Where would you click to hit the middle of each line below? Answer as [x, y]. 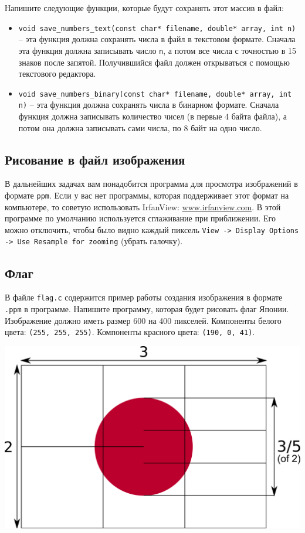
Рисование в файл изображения [95, 159]
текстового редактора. [57, 74]
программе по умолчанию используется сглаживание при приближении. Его [140, 218]
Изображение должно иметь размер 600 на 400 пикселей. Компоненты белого [143, 320]
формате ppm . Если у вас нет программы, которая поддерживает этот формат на [147, 195]
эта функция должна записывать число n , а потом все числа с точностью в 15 [157, 50]
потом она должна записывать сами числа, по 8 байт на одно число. [140, 127]
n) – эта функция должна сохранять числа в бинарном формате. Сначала [149, 105]
